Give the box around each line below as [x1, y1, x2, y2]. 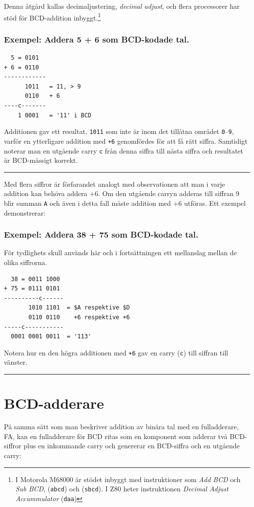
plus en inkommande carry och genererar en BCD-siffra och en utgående [23, 441, 240, 451]
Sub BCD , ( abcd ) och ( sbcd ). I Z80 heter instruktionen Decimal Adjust [15, 484, 229, 494]
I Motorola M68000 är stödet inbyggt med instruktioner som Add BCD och [15, 474, 241, 484]
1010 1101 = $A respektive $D [28, 304, 130, 311]
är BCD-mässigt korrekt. [4, 155, 78, 165]
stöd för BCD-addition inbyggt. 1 [4, 11, 101, 22]
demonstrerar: [4, 207, 45, 218]
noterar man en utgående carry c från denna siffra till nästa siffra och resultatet [4, 145, 244, 155]
